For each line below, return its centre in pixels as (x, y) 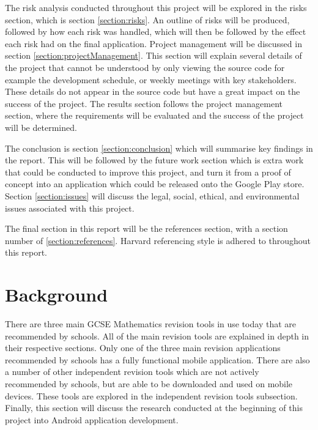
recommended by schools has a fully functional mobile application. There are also (157, 359)
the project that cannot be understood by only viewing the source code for (145, 67)
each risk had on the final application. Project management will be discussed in (153, 43)
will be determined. (41, 127)
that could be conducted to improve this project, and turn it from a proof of (148, 172)
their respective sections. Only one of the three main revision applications (143, 348)
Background (57, 295)
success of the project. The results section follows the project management (144, 103)
